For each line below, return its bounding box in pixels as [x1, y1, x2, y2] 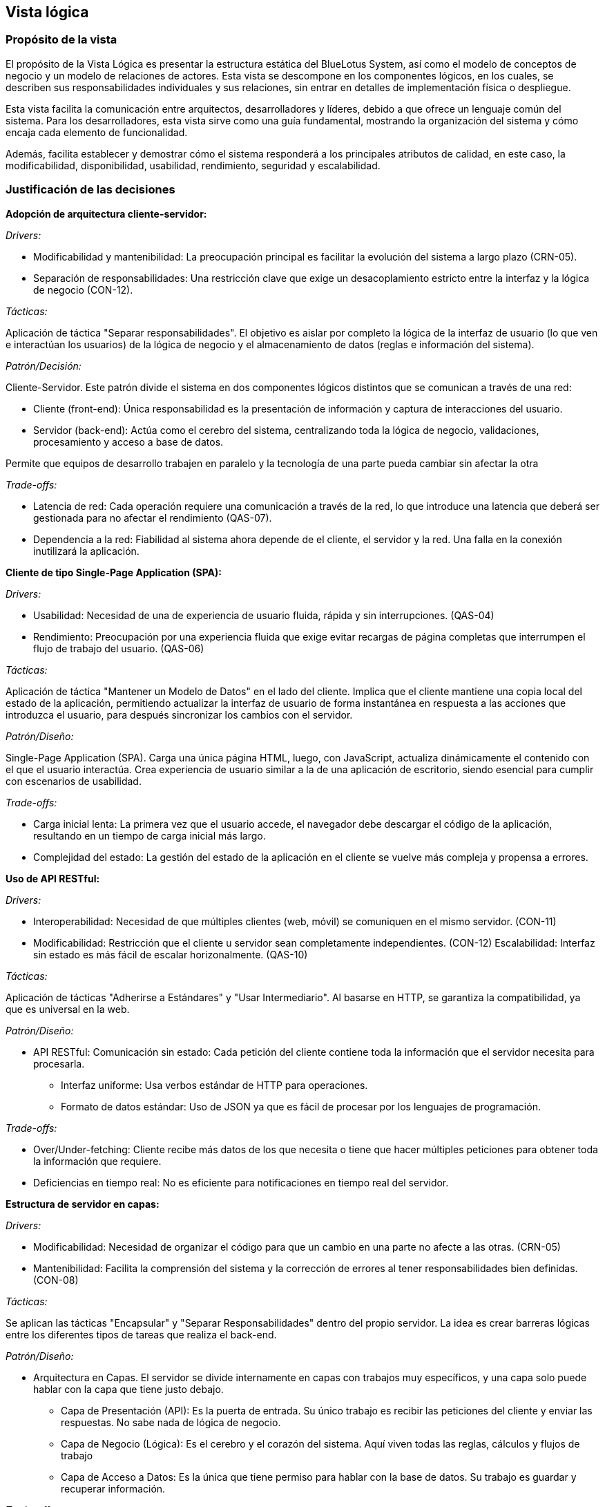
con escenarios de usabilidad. [6, 775, 142, 787]
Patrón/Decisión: [6, 359, 81, 372]
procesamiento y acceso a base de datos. [33, 435, 224, 448]
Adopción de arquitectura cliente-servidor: [6, 207, 207, 220]
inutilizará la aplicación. [33, 544, 140, 557]
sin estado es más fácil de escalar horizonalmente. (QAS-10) [33, 948, 308, 960]
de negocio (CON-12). [33, 283, 133, 296]
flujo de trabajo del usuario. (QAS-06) [33, 642, 204, 654]
